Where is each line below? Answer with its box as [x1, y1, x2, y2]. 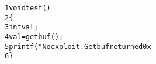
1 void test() [5, 4, 51, 12]
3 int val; [5, 23, 39, 32]
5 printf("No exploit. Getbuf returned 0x [5, 42, 151, 51]
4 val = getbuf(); [5, 32, 64, 41]
